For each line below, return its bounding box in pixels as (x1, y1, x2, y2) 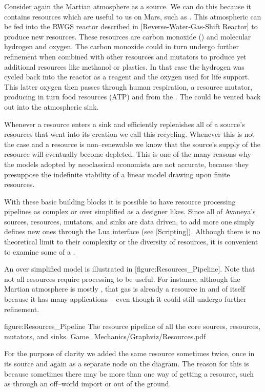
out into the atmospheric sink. (4, 101, 99, 112)
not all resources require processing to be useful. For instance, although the (4, 273, 240, 284)
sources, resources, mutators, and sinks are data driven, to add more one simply (4, 216, 255, 226)
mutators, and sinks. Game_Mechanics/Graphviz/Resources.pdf (4, 331, 206, 341)
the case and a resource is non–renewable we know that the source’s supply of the (4, 138, 260, 149)
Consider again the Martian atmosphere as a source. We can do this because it (4, 1, 252, 11)
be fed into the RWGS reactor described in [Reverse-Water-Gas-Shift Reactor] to (4, 21, 258, 32)
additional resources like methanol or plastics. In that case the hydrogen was (4, 61, 244, 72)
